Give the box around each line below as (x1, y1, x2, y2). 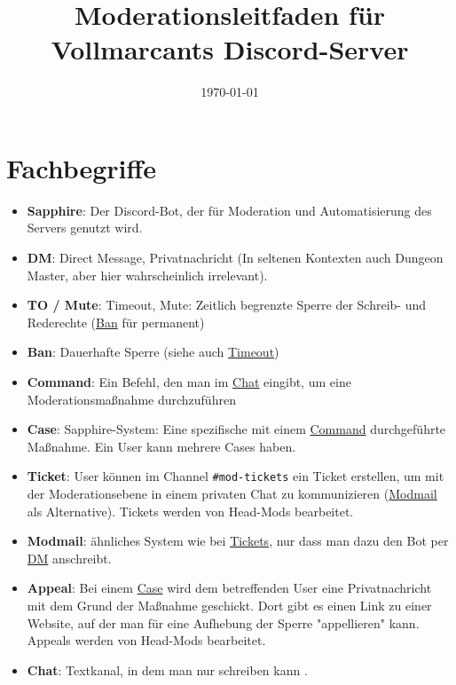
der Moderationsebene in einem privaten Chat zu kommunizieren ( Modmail (27, 484, 437, 503)
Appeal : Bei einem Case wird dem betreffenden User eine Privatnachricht (27, 579, 432, 597)
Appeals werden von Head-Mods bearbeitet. (27, 631, 266, 650)
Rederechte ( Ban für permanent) (27, 312, 205, 331)
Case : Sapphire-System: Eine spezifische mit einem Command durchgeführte (27, 420, 446, 438)
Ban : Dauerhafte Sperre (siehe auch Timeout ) (27, 342, 279, 361)
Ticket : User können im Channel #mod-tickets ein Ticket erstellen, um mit (27, 467, 444, 485)
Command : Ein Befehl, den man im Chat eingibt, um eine (27, 373, 351, 390)
